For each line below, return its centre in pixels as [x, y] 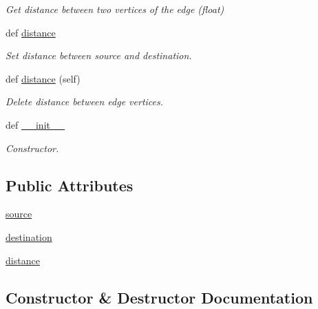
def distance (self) [43, 78]
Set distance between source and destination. [99, 55]
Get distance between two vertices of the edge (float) [115, 9]
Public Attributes [70, 185]
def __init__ [35, 124]
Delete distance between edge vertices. [85, 102]
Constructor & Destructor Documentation [159, 297]
